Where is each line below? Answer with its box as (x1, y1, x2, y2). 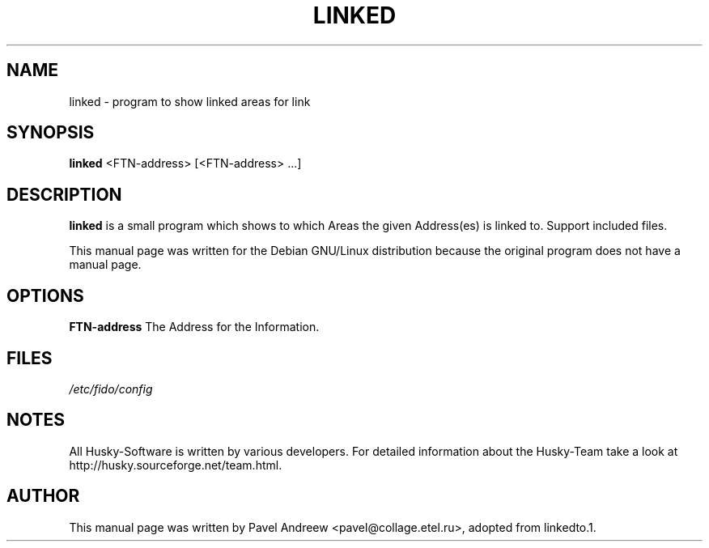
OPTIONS (6, 285, 84, 306)
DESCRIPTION (6, 184, 122, 205)
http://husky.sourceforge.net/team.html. (69, 457, 282, 472)
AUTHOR (6, 486, 80, 507)
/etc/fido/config (69, 381, 153, 396)
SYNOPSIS (6, 122, 95, 143)
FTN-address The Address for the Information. (69, 320, 320, 334)
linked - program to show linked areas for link (69, 94, 311, 108)
